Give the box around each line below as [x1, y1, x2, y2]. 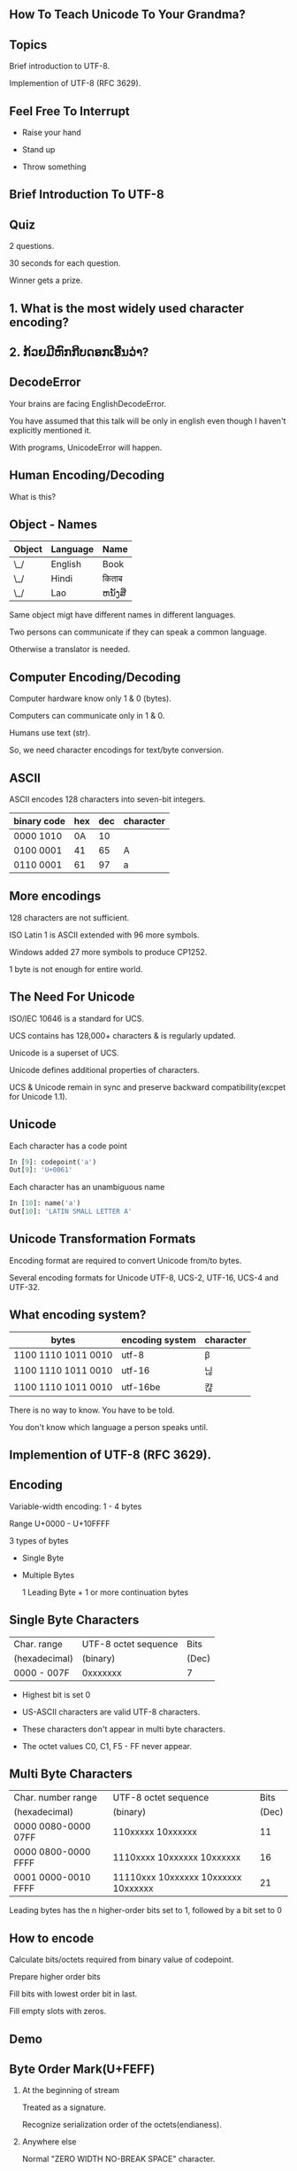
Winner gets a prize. [9, 275, 83, 286]
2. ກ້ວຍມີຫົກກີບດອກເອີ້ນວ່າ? [9, 345, 149, 360]
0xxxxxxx [81, 1666, 122, 1678]
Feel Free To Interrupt [9, 104, 130, 119]
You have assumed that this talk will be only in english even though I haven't [9, 416, 286, 426]
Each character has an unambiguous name [9, 1182, 165, 1193]
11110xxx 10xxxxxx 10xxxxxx [112, 1871, 242, 1884]
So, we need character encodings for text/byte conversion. [9, 744, 224, 756]
